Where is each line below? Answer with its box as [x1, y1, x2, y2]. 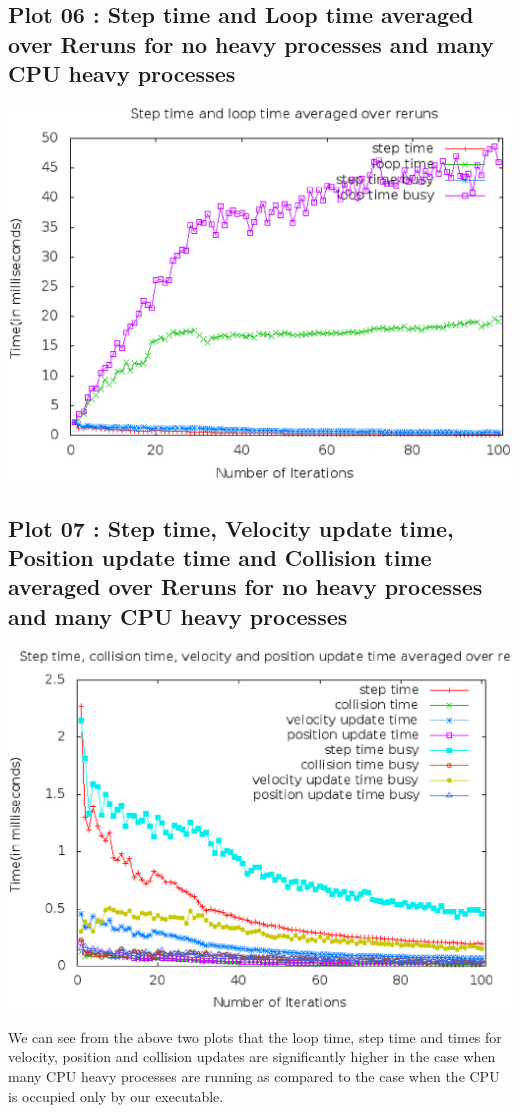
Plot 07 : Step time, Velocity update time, [8, 512, 454, 543]
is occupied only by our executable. [8, 1085, 224, 1106]
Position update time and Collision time [8, 541, 432, 572]
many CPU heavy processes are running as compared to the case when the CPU [8, 1066, 500, 1087]
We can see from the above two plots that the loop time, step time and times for [8, 1026, 502, 1047]
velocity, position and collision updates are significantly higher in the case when [8, 1046, 496, 1067]
